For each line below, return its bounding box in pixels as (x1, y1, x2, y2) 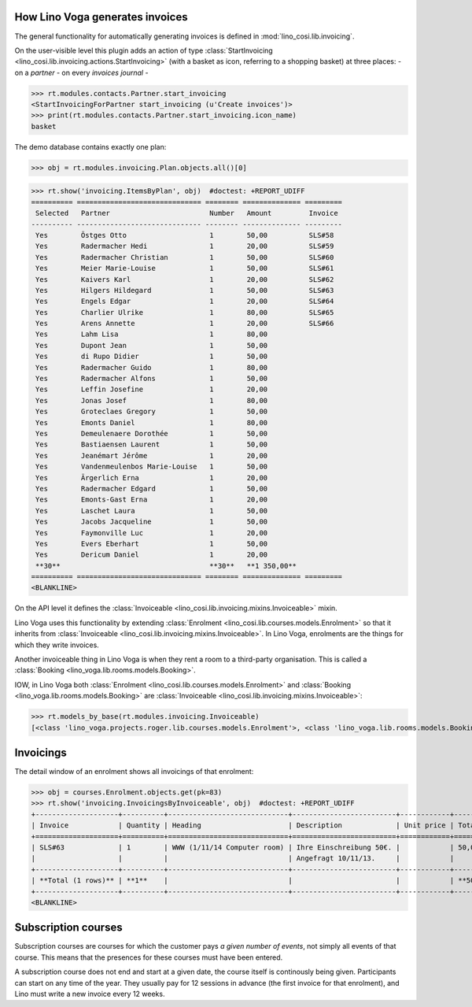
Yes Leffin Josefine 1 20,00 (35, 385, 268, 394)
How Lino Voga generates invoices (14, 10, 188, 24)
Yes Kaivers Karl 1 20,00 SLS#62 (35, 275, 334, 283)
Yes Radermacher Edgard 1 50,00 (35, 484, 268, 493)
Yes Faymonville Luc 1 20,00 (35, 528, 268, 537)
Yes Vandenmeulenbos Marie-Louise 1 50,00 (35, 462, 268, 472)
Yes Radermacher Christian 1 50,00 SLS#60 (35, 253, 334, 261)
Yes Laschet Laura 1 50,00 (35, 506, 268, 515)
